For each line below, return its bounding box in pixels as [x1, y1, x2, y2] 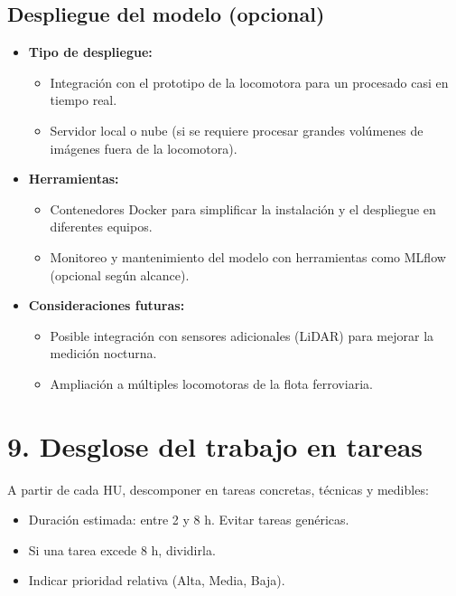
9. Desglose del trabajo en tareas [7, 427, 423, 464]
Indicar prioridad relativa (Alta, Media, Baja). [28, 571, 285, 590]
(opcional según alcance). [50, 265, 190, 284]
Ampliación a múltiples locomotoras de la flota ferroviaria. [50, 374, 373, 393]
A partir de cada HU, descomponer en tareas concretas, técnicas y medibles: [7, 479, 429, 498]
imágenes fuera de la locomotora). [50, 138, 237, 157]
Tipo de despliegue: [28, 43, 153, 61]
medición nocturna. [50, 344, 157, 363]
